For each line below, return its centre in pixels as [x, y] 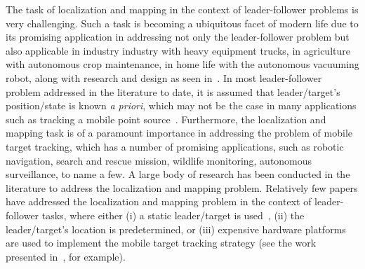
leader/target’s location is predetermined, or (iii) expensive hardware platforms [176, 229]
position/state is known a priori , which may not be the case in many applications [181, 105]
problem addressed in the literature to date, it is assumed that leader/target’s [173, 91]
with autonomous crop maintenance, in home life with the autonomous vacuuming [182, 64]
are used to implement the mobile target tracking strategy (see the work [161, 243]
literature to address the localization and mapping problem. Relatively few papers [182, 187]
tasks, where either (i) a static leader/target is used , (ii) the [173, 215]
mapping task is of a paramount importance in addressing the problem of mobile [179, 133]
